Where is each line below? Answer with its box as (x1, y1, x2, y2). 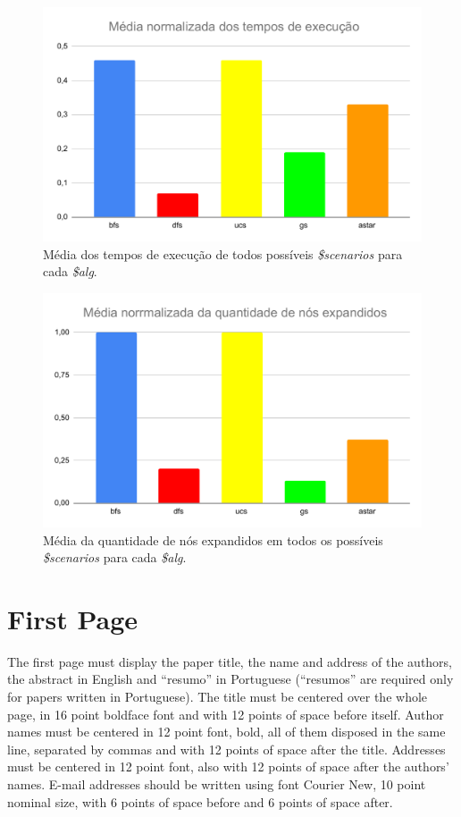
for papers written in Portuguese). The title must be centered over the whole (7, 687, 428, 706)
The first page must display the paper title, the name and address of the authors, (7, 652, 453, 670)
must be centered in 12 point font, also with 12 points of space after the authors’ (7, 757, 449, 776)
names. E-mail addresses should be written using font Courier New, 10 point (7, 775, 426, 794)
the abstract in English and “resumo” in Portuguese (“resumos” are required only (7, 670, 454, 688)
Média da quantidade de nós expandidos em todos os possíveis (43, 530, 383, 549)
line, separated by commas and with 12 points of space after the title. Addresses (7, 739, 446, 758)
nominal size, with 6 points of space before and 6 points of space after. (7, 792, 393, 811)
